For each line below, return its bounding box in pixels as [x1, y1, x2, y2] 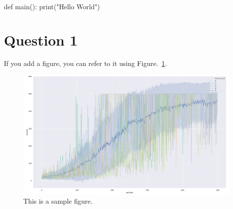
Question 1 [4, 30, 78, 49]
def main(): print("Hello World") [4, 1, 100, 11]
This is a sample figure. [23, 196, 93, 206]
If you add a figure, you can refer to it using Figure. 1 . [4, 58, 167, 68]
